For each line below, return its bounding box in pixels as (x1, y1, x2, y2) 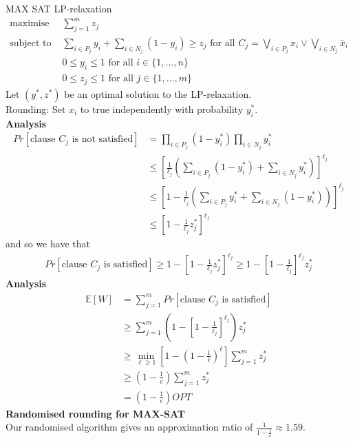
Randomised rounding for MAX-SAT (6, 406, 186, 420)
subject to (10, 38, 52, 48)
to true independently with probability (80, 101, 244, 116)
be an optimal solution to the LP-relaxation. (64, 86, 252, 101)
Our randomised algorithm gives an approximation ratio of (6, 420, 253, 434)
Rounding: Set (6, 101, 66, 116)
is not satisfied (72, 134, 133, 145)
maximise (10, 19, 50, 29)
